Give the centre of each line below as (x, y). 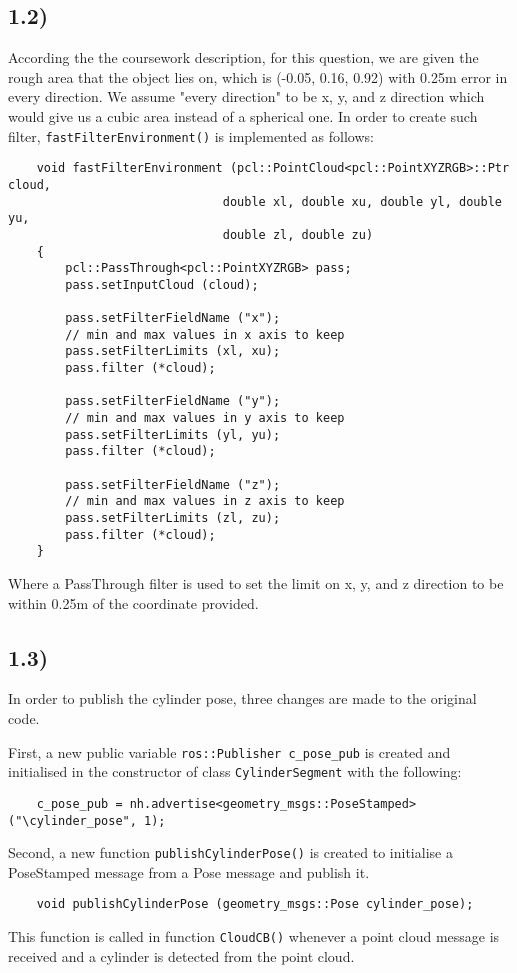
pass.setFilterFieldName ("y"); (173, 401)
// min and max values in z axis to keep (205, 501)
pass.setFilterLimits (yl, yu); (173, 434)
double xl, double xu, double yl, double (362, 201)
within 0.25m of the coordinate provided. (133, 602)
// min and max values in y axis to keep (205, 418)
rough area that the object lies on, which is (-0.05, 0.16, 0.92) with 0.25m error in (258, 76)
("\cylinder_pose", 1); (87, 820)
